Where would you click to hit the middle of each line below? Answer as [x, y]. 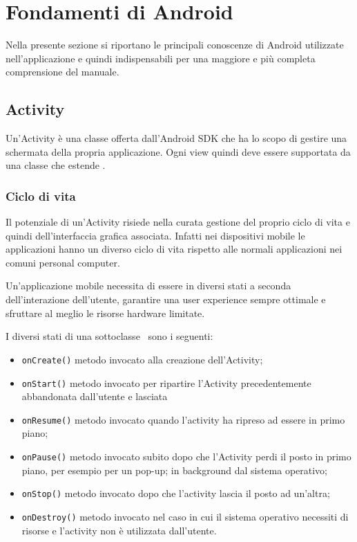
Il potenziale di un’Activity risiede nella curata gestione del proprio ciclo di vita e [178, 222]
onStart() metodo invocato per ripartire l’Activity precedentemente [166, 382]
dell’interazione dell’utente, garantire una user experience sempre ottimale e [166, 299]
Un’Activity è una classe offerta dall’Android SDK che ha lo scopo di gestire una [176, 138]
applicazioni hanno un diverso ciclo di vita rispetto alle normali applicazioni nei [174, 249]
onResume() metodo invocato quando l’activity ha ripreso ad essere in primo [183, 419]
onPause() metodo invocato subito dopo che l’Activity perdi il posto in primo [186, 457]
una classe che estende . [56, 165]
